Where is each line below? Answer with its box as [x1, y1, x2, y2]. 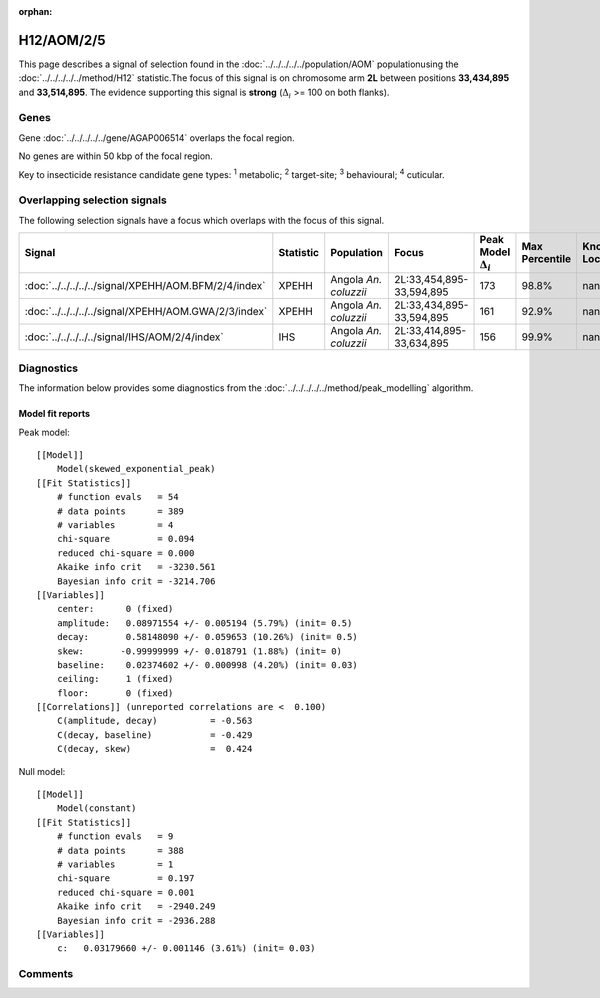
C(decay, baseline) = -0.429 [56, 729, 253, 740]
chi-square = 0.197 [56, 873, 195, 884]
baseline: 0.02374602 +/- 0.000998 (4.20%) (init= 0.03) [56, 659, 359, 670]
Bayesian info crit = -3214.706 [56, 575, 216, 587]
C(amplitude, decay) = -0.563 [56, 715, 253, 727]
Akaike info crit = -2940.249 [56, 901, 216, 912]
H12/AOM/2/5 [18, 31, 106, 49]
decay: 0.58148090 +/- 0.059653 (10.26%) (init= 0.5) [56, 631, 359, 643]
